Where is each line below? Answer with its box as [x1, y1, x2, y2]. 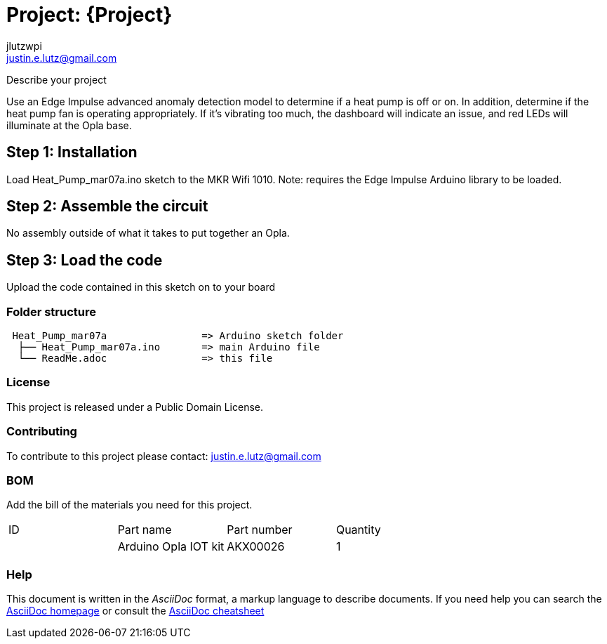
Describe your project [6, 73, 107, 86]
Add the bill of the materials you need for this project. [6, 499, 253, 511]
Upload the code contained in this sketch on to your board [6, 281, 275, 294]
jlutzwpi [6, 39, 42, 52]
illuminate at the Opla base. [6, 119, 132, 131]
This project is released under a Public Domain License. [6, 400, 263, 413]
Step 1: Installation [6, 143, 138, 162]
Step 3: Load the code [6, 251, 163, 269]
